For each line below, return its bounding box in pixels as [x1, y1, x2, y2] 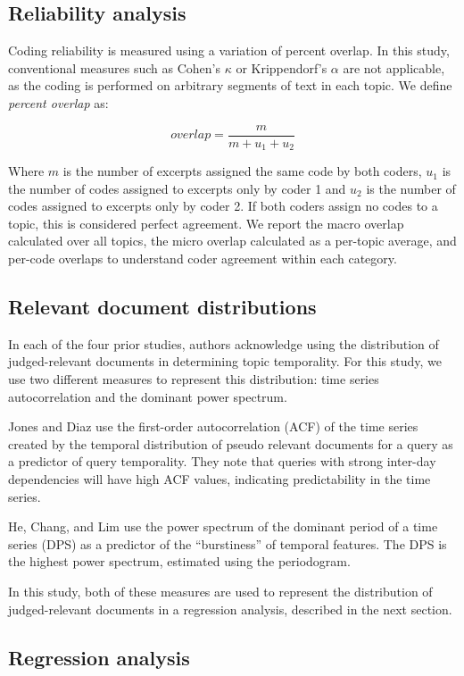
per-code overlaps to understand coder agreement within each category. [8, 249, 397, 268]
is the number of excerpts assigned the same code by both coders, [62, 162, 422, 180]
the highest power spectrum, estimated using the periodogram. [8, 552, 351, 571]
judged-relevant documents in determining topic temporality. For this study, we [8, 352, 442, 371]
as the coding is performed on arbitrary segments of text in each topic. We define [8, 76, 452, 95]
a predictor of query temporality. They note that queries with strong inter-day [8, 452, 436, 471]
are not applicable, [343, 58, 445, 77]
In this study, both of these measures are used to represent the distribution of [8, 581, 433, 600]
